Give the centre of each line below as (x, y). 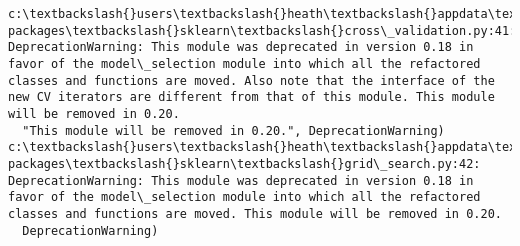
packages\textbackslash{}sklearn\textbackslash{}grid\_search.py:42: (244, 163)
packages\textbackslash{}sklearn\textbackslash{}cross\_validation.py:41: (262, 30)
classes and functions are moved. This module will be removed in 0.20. (255, 213)
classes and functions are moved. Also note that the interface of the (251, 80)
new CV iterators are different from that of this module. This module (251, 97)
